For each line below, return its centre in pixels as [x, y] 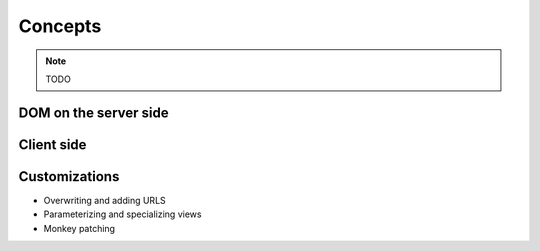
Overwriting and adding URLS [105, 200]
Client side [52, 144]
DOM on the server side [93, 112]
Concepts [60, 26]
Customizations [69, 176]
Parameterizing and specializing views [122, 214]
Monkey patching [79, 228]
